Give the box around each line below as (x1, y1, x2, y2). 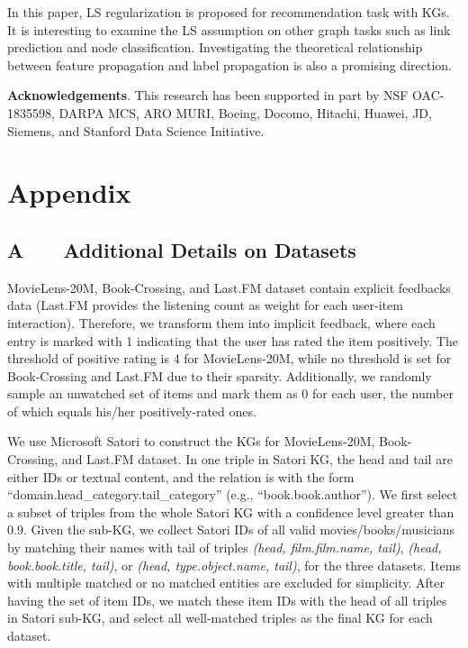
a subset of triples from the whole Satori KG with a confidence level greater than (7, 502, 454, 521)
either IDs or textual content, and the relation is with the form (7, 467, 355, 486)
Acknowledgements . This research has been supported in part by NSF (7, 86, 409, 105)
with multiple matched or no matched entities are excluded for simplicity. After (7, 573, 445, 592)
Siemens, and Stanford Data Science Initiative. (7, 121, 265, 140)
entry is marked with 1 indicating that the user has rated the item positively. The (7, 331, 458, 350)
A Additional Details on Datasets (7, 235, 356, 263)
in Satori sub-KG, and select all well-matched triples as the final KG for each (7, 608, 433, 627)
